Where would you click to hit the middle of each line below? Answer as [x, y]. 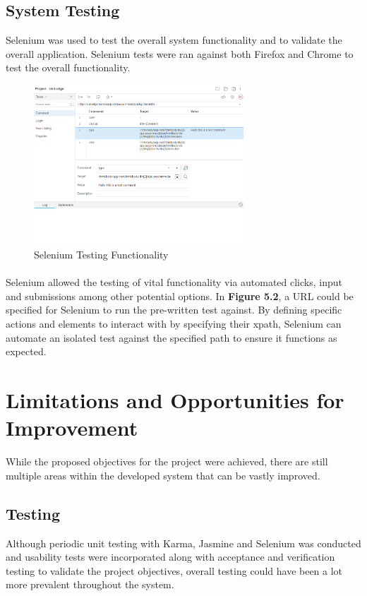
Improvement [72, 428]
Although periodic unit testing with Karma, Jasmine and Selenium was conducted [183, 543]
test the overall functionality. [68, 67]
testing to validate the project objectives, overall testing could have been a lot [174, 570]
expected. [26, 351]
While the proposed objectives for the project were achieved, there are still [167, 461]
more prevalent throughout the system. [90, 584]
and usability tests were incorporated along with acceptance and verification [170, 557]
